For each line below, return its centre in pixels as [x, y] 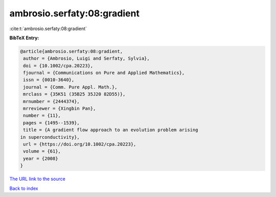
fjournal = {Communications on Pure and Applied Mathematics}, [104, 73]
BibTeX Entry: [24, 38]
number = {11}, [42, 116]
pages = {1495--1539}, [52, 123]
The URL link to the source [38, 179]
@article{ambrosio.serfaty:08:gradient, [71, 51]
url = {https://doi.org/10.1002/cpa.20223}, [80, 144]
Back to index [24, 188]
